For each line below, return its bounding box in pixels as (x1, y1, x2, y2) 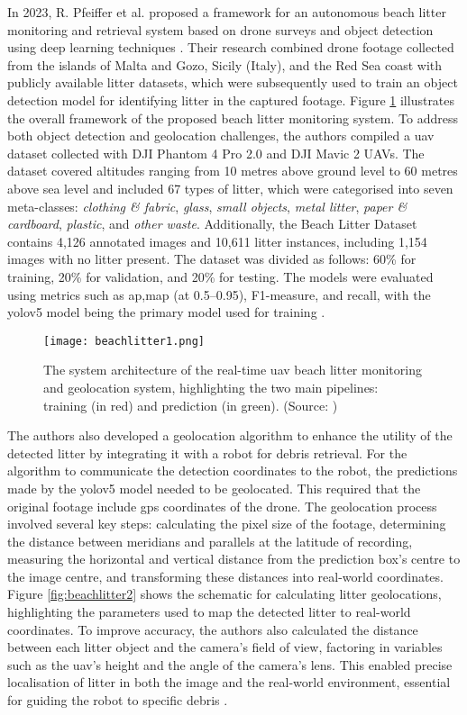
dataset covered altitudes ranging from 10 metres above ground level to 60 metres (7, 161, 458, 180)
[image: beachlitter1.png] (43, 334, 205, 348)
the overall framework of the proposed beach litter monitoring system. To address (7, 108, 458, 127)
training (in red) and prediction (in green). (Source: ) (43, 395, 338, 414)
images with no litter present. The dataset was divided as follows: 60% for (7, 249, 417, 268)
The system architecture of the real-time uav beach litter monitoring (43, 360, 422, 379)
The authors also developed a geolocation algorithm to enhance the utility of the (7, 426, 453, 445)
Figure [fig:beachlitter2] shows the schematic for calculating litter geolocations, (7, 584, 442, 603)
